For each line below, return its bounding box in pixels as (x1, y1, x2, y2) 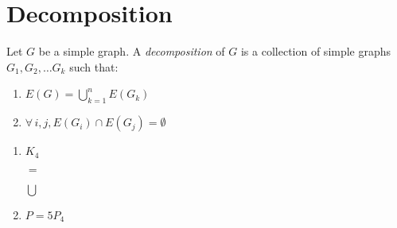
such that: (69, 58, 119, 75)
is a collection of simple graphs (240, 43, 391, 60)
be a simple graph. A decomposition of (38, 43, 225, 60)
